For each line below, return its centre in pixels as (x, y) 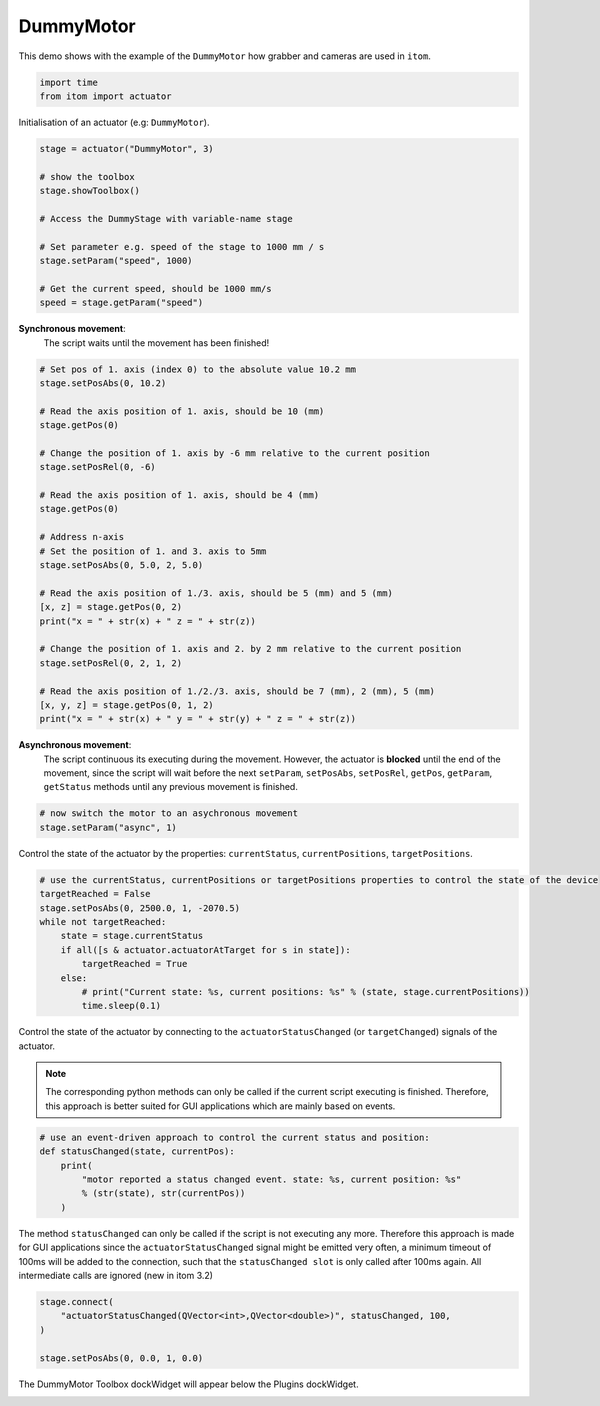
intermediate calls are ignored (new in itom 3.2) (116, 1275)
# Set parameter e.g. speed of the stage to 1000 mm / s (182, 246)
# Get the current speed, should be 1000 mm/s (155, 288)
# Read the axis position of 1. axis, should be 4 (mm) (179, 495)
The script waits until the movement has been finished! (156, 342)
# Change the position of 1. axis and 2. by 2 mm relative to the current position (250, 649)
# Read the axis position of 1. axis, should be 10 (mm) (182, 411)
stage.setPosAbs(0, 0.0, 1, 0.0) (121, 1358)
